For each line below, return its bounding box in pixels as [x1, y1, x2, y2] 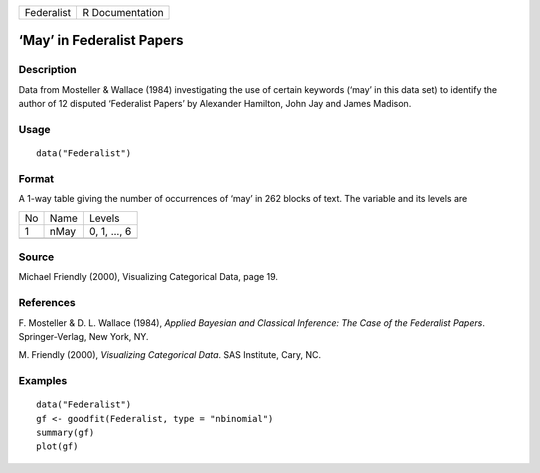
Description [18, 63, 77, 77]
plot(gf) [36, 441, 79, 452]
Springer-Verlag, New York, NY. [18, 330, 149, 342]
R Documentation [81, 6, 164, 19]
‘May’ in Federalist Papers [18, 32, 184, 49]
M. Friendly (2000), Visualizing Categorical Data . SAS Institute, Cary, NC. [18, 349, 322, 361]
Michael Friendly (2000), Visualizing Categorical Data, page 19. [18, 271, 279, 283]
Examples [18, 374, 68, 388]
